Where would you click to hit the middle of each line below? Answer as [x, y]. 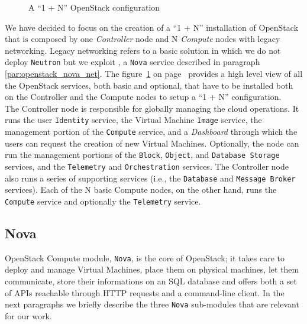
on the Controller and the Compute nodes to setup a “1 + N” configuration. [143, 97]
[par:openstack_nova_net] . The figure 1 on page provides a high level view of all [154, 74]
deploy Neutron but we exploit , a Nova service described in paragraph [133, 62]
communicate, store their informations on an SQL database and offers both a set [151, 281]
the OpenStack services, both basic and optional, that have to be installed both [149, 85]
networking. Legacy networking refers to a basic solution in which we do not [143, 50]
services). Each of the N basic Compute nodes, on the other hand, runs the [141, 189]
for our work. [28, 315]
